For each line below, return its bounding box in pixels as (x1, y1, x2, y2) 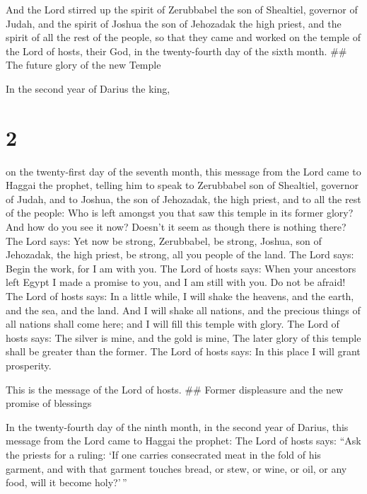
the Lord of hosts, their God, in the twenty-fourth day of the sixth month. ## (6, 43, 347, 58)
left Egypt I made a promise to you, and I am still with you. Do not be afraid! (6, 275, 346, 289)
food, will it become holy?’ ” (6, 475, 127, 490)
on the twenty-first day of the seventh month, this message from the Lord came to (6, 163, 361, 178)
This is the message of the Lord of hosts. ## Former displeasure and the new (6, 381, 344, 396)
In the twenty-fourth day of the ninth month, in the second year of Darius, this (6, 419, 349, 434)
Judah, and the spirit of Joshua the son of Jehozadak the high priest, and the (6, 16, 342, 30)
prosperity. (6, 358, 52, 372)
